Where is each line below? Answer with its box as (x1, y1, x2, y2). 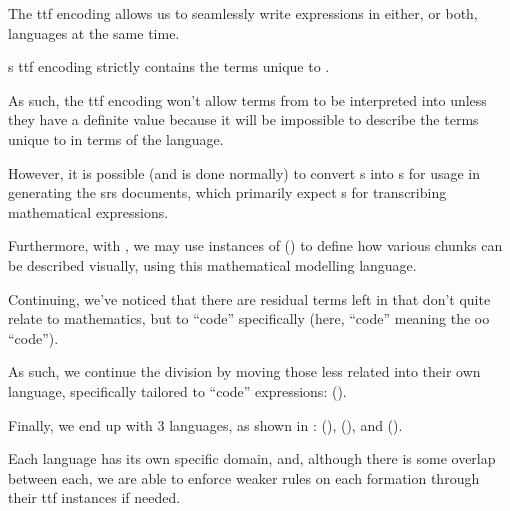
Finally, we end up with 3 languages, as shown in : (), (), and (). (8, 414, 403, 435)
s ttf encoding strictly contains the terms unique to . (8, 56, 330, 77)
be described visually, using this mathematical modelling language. (8, 254, 417, 275)
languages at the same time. (8, 22, 180, 43)
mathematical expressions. (8, 201, 169, 222)
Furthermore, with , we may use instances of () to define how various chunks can (8, 235, 503, 256)
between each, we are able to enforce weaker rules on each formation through (8, 467, 480, 488)
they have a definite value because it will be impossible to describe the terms (8, 109, 479, 130)
